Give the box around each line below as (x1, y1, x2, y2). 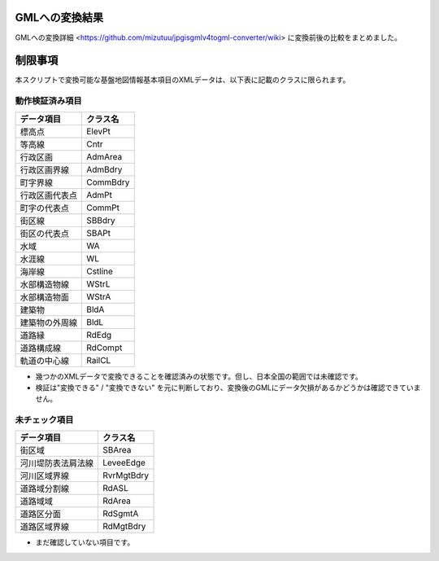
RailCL (86, 354, 111, 366)
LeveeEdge (102, 457, 146, 468)
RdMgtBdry (102, 521, 146, 533)
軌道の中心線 (20, 355, 69, 366)
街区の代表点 (20, 228, 69, 239)
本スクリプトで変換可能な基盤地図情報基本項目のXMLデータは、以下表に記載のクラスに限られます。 (15, 75, 350, 85)
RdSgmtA (102, 508, 139, 519)
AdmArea (86, 151, 123, 162)
